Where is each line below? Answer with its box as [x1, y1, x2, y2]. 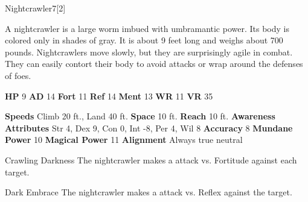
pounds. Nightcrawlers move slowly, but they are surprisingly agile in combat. [5, 45, 293, 58]
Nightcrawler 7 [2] [5, 2, 66, 14]
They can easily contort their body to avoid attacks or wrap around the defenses [5, 57, 303, 70]
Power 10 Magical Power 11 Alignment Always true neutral [5, 133, 243, 146]
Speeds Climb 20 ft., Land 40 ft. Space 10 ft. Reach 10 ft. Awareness [5, 110, 275, 122]
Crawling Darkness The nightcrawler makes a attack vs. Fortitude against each [5, 153, 297, 166]
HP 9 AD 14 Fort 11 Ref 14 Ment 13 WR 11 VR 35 [5, 89, 213, 102]
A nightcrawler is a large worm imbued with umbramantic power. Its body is [5, 22, 290, 34]
